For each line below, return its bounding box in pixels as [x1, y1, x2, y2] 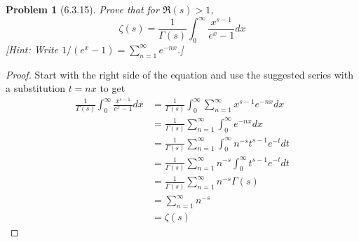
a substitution [6, 81, 65, 95]
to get [100, 81, 126, 95]
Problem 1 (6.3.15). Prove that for [6, 2, 159, 16]
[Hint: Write [6, 41, 59, 56]
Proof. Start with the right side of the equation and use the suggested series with [6, 67, 353, 81]
